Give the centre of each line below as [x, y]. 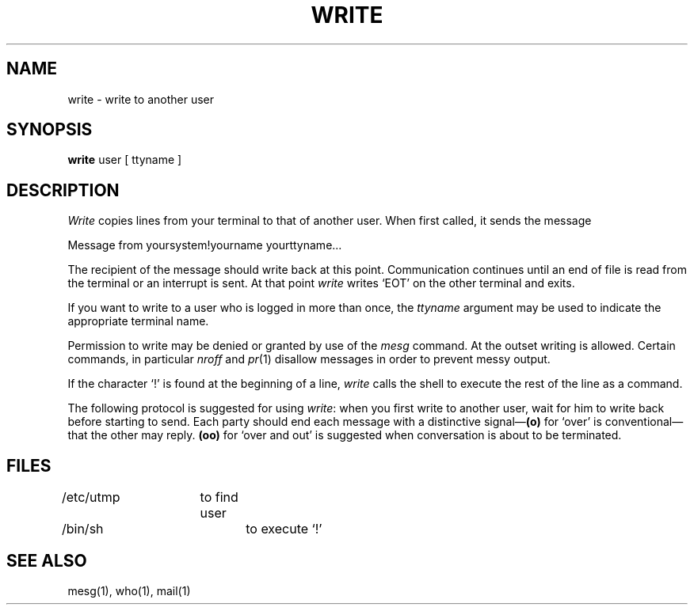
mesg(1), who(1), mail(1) [129, 590]
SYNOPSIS [50, 130]
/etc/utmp [91, 497]
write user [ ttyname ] [125, 160]
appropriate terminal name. [138, 321]
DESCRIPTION [63, 190]
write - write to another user [141, 99]
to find [219, 497]
